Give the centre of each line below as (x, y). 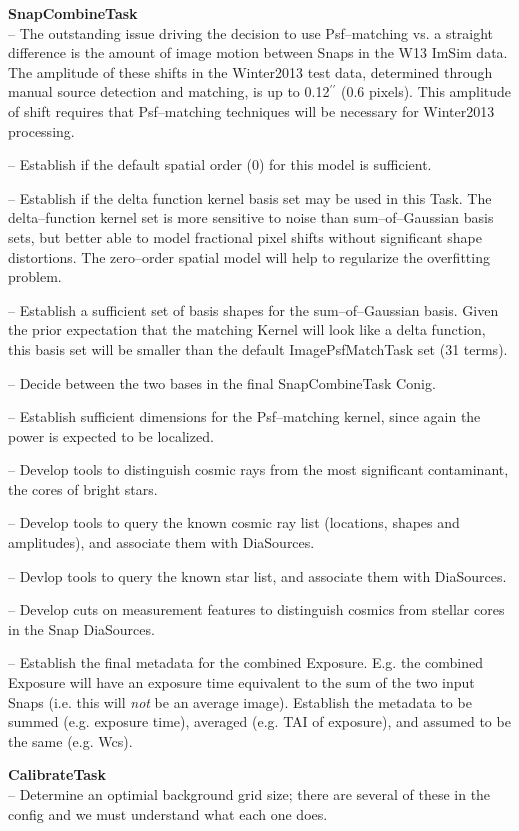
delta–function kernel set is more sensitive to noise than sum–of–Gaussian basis (251, 217)
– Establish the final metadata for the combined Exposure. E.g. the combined (245, 662)
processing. (41, 130)
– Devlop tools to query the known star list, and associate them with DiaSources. (257, 575)
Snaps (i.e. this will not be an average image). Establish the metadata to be (240, 701)
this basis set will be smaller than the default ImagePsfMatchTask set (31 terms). (258, 348)
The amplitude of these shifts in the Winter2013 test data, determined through (250, 71)
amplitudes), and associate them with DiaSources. (161, 542)
